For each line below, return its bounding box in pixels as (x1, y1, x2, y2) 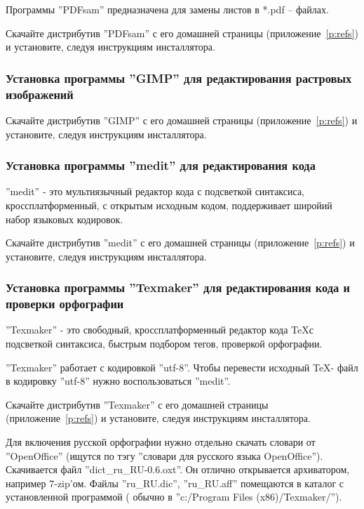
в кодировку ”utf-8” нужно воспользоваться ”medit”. (6, 374, 231, 388)
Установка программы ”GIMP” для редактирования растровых (6, 69, 352, 86)
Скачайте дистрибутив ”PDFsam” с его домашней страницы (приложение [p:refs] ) (6, 25, 358, 40)
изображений (6, 85, 74, 103)
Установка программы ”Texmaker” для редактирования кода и (6, 279, 350, 296)
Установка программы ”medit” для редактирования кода (6, 157, 316, 174)
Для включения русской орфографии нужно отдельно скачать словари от (6, 435, 316, 449)
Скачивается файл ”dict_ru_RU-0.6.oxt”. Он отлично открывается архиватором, (6, 462, 350, 477)
